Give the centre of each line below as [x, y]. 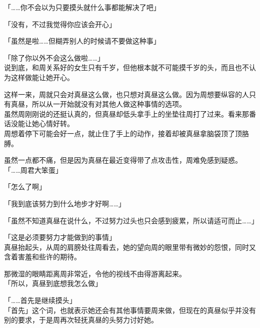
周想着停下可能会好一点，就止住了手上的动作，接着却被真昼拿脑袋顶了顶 [123, 133]
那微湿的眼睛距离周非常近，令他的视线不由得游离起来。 [95, 273]
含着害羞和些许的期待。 [42, 257]
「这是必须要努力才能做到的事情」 [60, 237]
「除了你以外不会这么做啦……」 [54, 57]
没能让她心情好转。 [42, 123]
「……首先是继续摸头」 [40, 300]
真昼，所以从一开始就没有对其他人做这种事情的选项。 [98, 104]
